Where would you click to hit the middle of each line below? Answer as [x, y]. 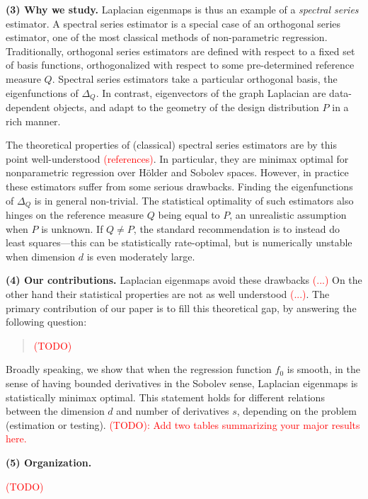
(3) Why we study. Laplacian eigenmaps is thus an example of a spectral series [182, 9]
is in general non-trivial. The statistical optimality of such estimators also [194, 200]
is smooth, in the [323, 369]
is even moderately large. [141, 256]
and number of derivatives [173, 411]
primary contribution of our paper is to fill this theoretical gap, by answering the [181, 308]
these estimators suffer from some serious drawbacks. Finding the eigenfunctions [179, 186]
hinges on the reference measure [75, 215]
